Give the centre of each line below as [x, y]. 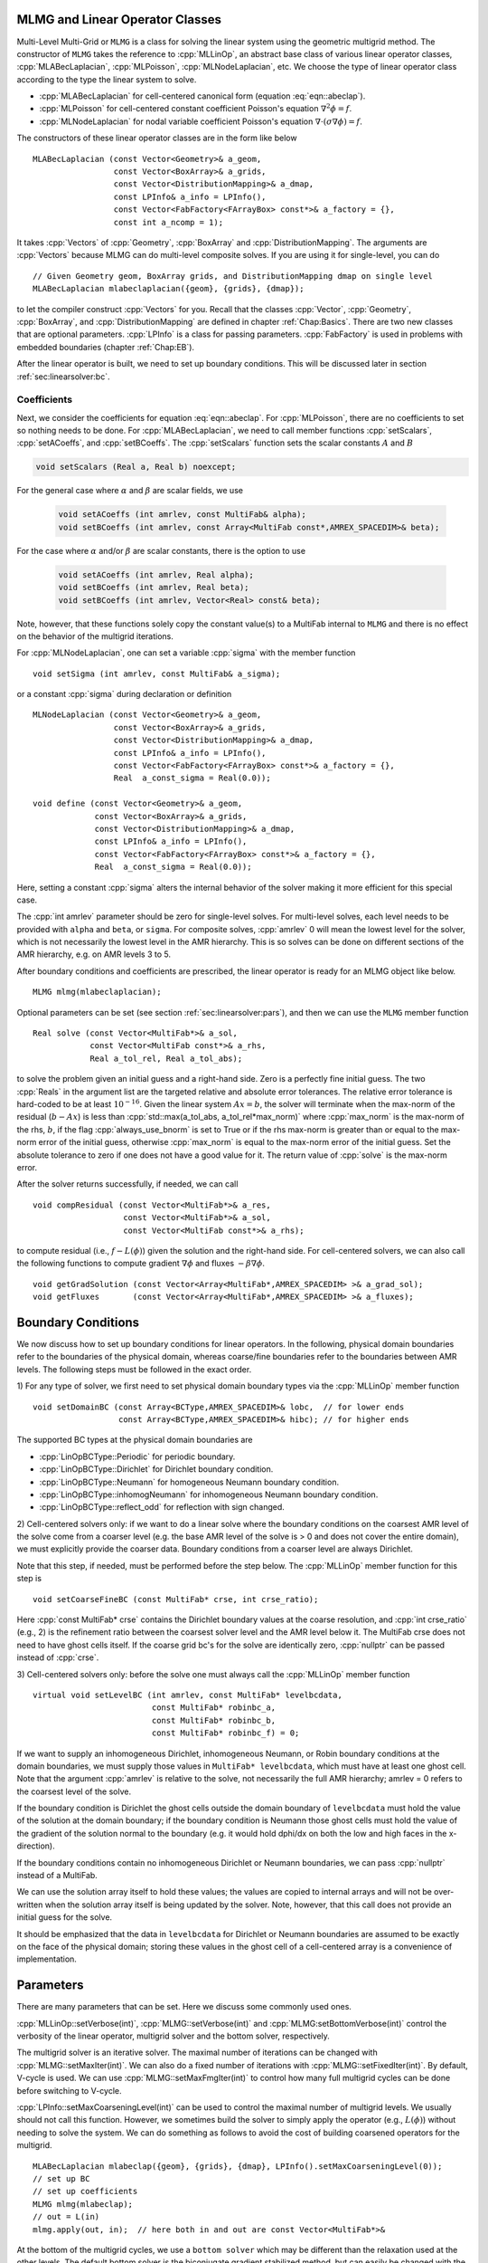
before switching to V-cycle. [69, 2090]
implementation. [47, 1959]
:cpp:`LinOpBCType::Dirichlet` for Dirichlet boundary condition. [156, 1469]
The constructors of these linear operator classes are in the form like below [157, 138]
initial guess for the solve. [65, 1917]
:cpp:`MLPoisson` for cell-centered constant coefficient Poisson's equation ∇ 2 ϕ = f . [196, 108]
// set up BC [61, 2178]
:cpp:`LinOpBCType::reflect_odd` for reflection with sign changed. [162, 1507]
